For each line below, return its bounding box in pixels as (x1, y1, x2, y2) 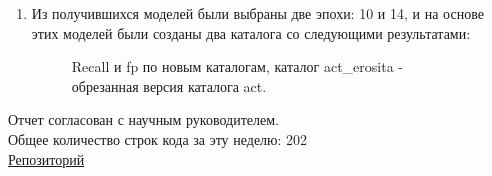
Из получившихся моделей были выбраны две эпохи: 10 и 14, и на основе (31, 3, 484, 23)
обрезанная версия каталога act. (71, 75, 267, 96)
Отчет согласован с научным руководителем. (8, 109, 279, 130)
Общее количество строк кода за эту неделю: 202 (8, 128, 308, 149)
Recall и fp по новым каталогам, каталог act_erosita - (71, 56, 403, 77)
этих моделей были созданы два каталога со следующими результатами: (31, 22, 471, 43)
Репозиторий (8, 148, 85, 169)
